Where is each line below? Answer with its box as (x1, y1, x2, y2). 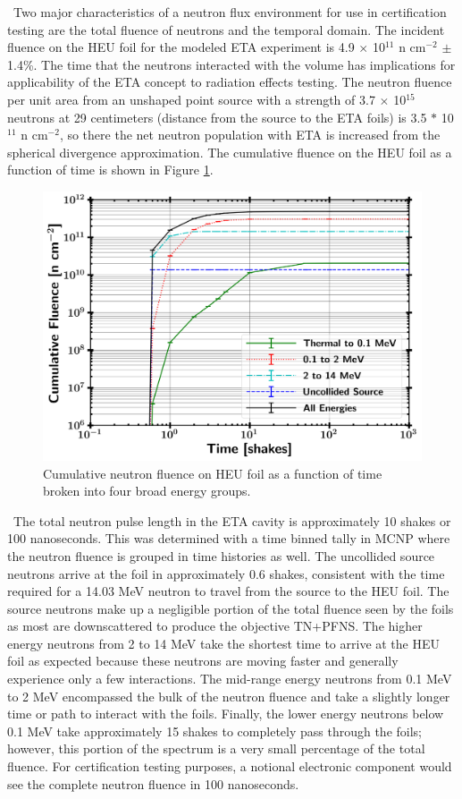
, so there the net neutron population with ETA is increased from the (59, 125, 441, 144)
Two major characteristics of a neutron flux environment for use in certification (13, 3, 447, 21)
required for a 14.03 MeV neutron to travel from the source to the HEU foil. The (7, 582, 449, 600)
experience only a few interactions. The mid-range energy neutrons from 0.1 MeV (7, 669, 452, 688)
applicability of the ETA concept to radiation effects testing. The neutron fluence (7, 72, 452, 91)
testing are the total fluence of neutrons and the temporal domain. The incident (7, 20, 445, 38)
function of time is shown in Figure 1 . (7, 160, 214, 179)
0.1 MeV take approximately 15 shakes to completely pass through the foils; (7, 721, 423, 740)
